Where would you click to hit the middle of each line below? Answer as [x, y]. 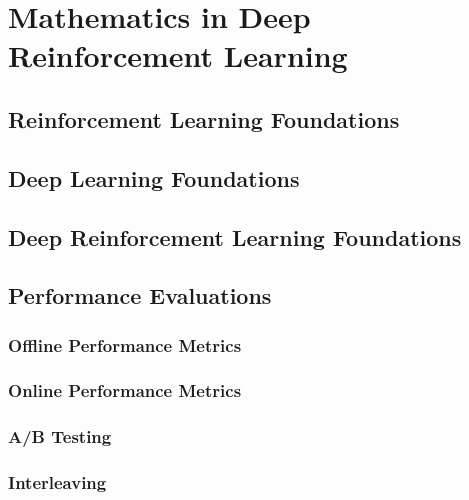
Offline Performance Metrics [125, 344]
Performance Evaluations [140, 295]
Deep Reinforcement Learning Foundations [235, 236]
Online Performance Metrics [125, 390]
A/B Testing [60, 436]
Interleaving [57, 482]
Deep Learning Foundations [154, 177]
